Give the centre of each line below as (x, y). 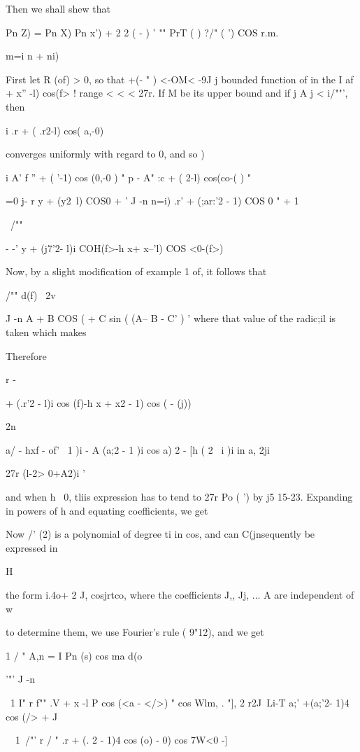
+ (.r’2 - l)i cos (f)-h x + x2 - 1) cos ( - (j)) (99, 402)
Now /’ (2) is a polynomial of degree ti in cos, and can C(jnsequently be (160, 534)
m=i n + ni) (33, 56)
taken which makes (46, 332)
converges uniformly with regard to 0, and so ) (105, 154)
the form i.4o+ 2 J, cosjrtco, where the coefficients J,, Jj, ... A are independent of (180, 595)
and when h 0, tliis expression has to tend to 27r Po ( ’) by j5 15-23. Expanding (179, 497)
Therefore (26, 355)
